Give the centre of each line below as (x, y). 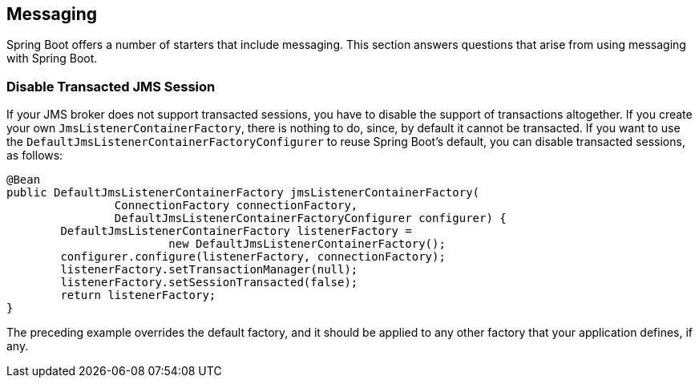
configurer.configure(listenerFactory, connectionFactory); (253, 257)
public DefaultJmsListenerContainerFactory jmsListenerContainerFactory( (243, 193)
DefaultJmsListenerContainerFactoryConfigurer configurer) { (310, 218)
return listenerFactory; (138, 295)
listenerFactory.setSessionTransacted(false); (209, 283)
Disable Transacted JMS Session (111, 86)
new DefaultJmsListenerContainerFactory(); (307, 244)
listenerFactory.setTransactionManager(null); (209, 270)
